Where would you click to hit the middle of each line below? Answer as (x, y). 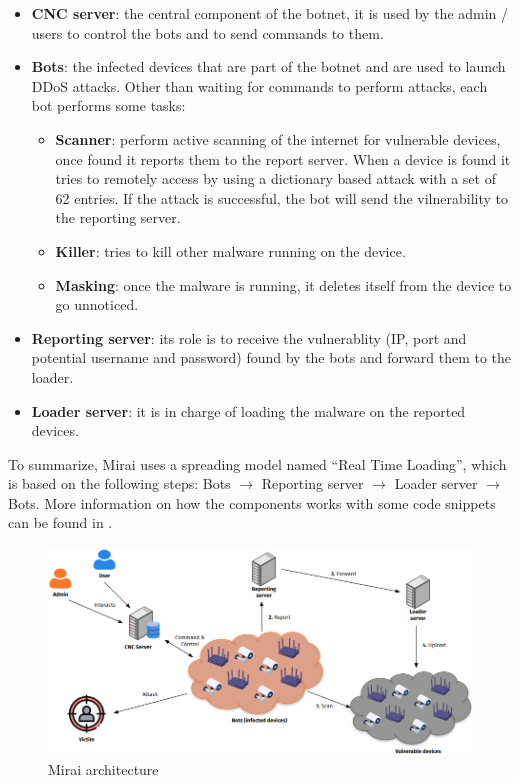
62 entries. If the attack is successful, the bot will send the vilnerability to (282, 197)
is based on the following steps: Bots (119, 483)
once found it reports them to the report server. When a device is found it (283, 158)
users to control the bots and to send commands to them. (207, 32)
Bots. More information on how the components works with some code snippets (252, 502)
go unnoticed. (97, 304)
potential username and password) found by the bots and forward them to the (271, 357)
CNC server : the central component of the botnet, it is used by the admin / (270, 13)
